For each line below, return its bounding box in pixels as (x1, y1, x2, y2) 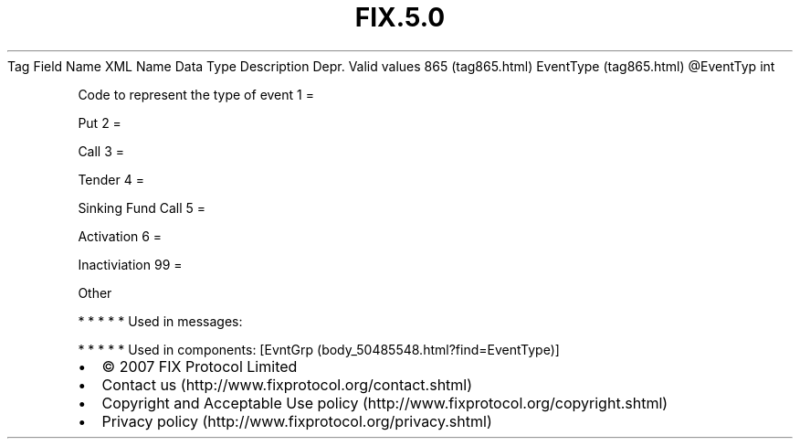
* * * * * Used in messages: (78, 313, 243, 329)
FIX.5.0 (354, 2, 446, 33)
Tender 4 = (78, 171, 144, 187)
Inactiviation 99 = (78, 256, 183, 272)
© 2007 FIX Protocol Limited (101, 356, 298, 376)
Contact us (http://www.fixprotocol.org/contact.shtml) (101, 375, 473, 394)
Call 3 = (78, 143, 125, 159)
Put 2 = (78, 114, 121, 131)
